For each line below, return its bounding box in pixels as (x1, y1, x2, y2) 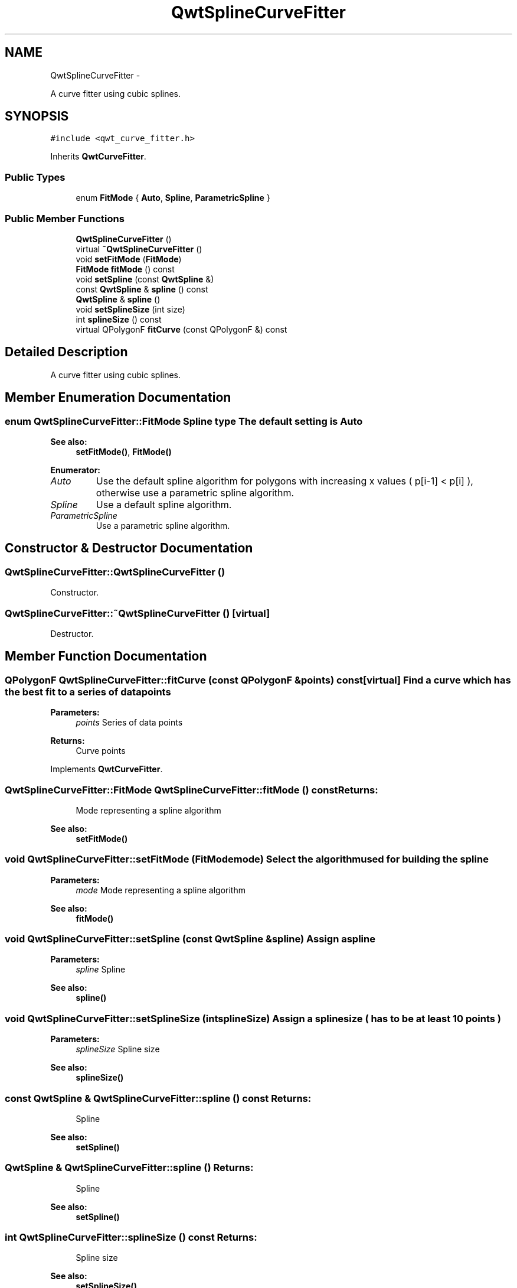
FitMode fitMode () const (76, 264, 175, 274)
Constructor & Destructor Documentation (5, 541, 253, 556)
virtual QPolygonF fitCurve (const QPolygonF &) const (76, 324, 287, 334)
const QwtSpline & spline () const (76, 284, 208, 294)
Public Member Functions (5, 212, 125, 225)
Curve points (76, 746, 126, 756)
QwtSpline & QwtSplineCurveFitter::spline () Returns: (5, 1162, 254, 1174)
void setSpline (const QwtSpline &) (76, 274, 214, 284)
